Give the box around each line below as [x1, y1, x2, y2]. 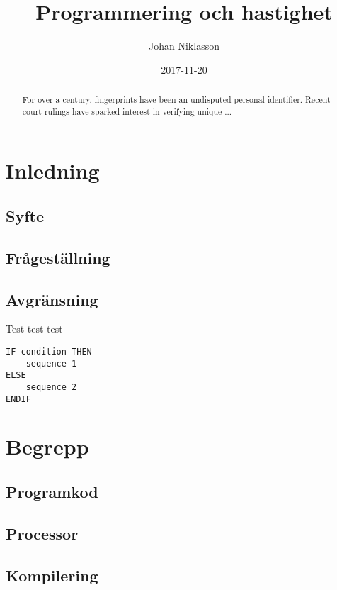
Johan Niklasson [149, 38, 219, 53]
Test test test [6, 321, 63, 336]
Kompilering [6, 564, 98, 586]
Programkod [6, 481, 98, 503]
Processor [6, 522, 79, 544]
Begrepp [6, 432, 89, 461]
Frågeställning [6, 246, 110, 268]
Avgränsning [6, 288, 98, 310]
